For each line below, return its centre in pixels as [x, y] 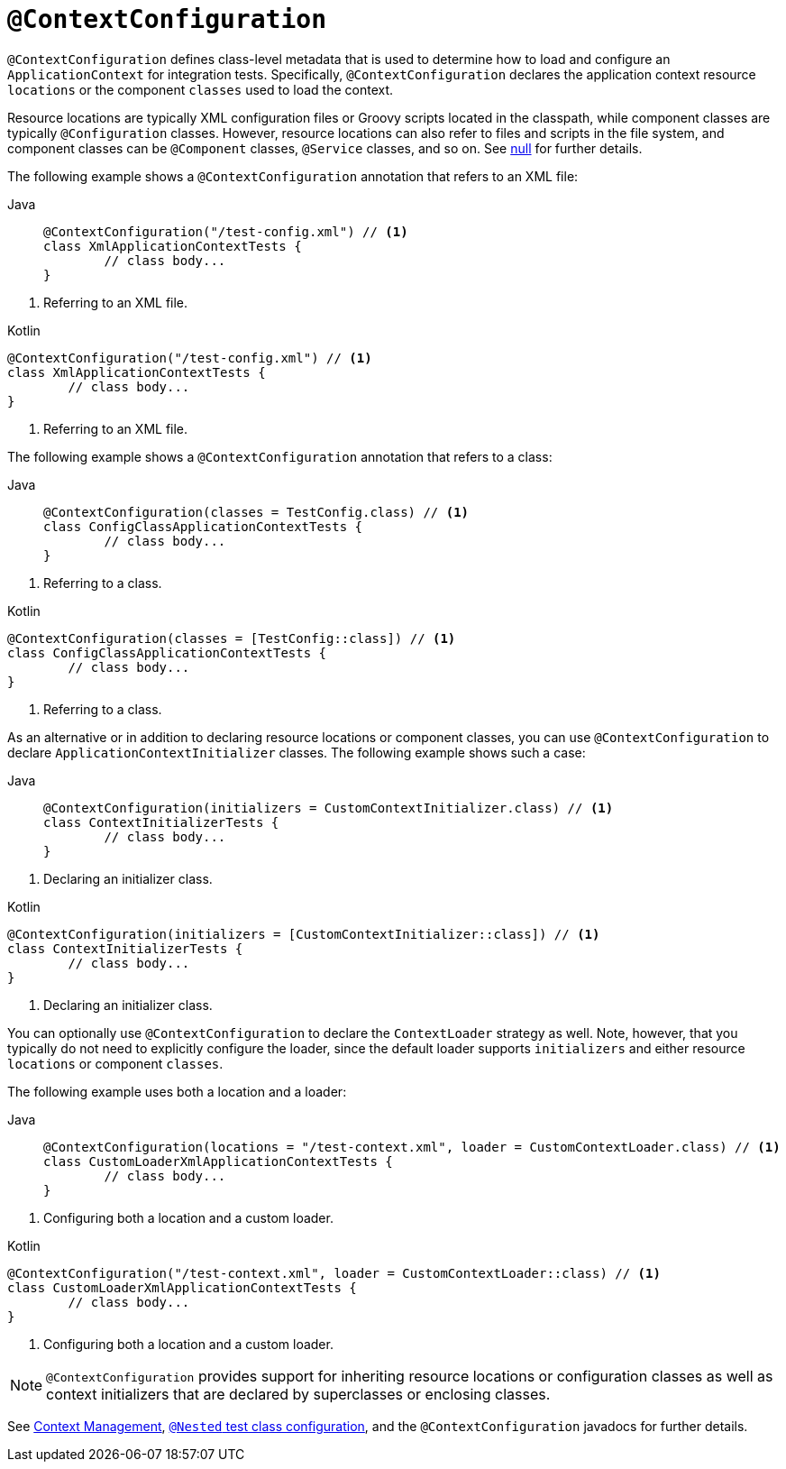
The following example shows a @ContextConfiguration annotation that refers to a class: [280, 456]
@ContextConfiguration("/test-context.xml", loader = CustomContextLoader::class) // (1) [334, 1273]
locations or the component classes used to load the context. [201, 89]
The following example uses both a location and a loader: [177, 1091]
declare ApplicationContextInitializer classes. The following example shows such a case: [297, 752]
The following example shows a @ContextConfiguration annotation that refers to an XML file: [293, 176]
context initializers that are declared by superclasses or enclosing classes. [298, 1394]
